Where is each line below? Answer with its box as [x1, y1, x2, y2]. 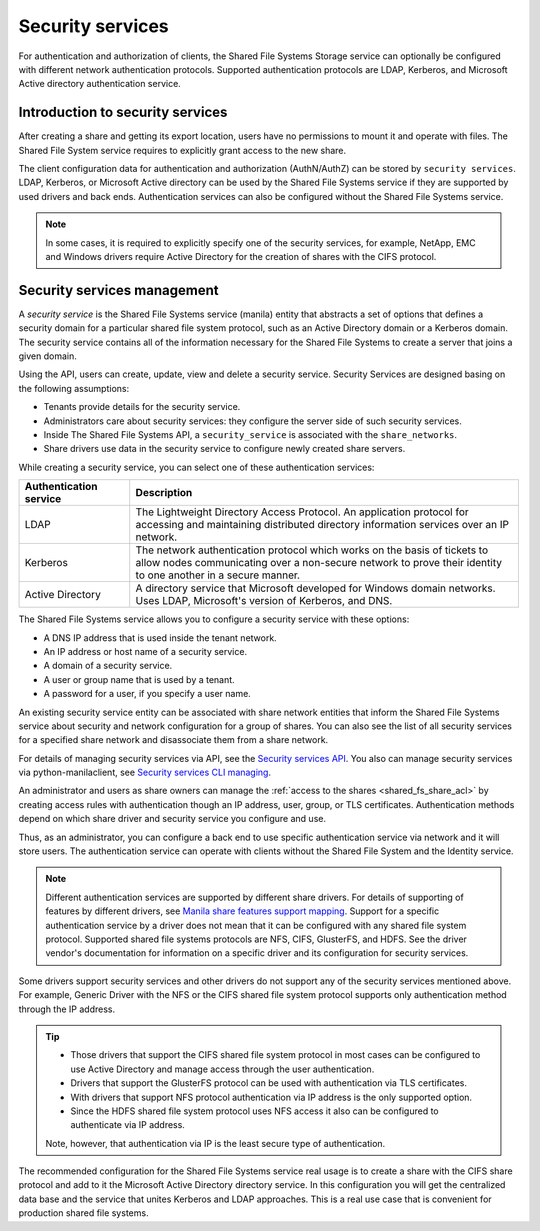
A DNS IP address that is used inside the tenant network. [43, 631, 277, 644]
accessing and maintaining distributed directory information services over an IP [135, 518, 510, 532]
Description [135, 486, 193, 500]
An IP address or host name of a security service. [43, 645, 248, 657]
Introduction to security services [18, 104, 228, 121]
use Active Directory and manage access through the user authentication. [70, 1063, 375, 1075]
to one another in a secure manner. [135, 568, 300, 582]
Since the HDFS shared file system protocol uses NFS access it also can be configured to [70, 1105, 439, 1117]
